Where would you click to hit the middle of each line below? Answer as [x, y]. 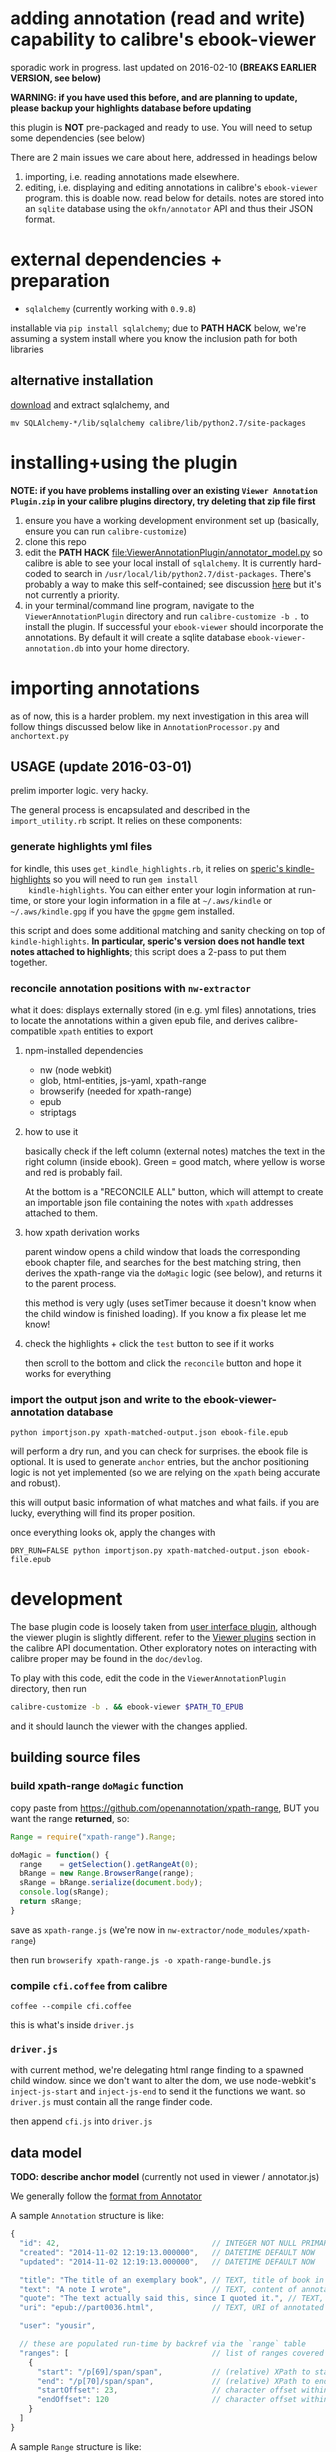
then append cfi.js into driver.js [81, 2121]
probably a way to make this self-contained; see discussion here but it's [173, 584]
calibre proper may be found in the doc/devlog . [106, 1659]
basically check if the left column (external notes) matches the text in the [175, 1151]
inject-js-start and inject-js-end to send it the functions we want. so [158, 2091]
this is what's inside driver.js [72, 2025]
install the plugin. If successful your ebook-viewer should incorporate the [174, 626]
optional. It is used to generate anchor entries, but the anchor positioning [160, 1462]
